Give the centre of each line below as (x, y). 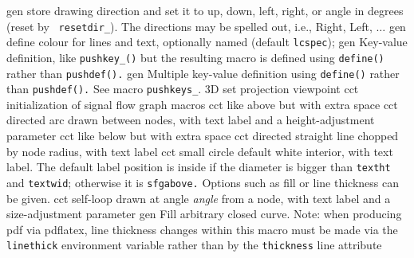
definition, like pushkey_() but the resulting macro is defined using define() (195, 57)
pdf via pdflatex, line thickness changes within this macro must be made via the (202, 229)
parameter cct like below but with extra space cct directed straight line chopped (203, 136)
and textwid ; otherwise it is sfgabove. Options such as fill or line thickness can (203, 182)
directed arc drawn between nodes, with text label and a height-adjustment (191, 120)
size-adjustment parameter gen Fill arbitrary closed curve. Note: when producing (204, 214)
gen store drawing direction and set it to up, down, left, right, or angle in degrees (205, 10)
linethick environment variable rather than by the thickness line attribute (194, 245)
